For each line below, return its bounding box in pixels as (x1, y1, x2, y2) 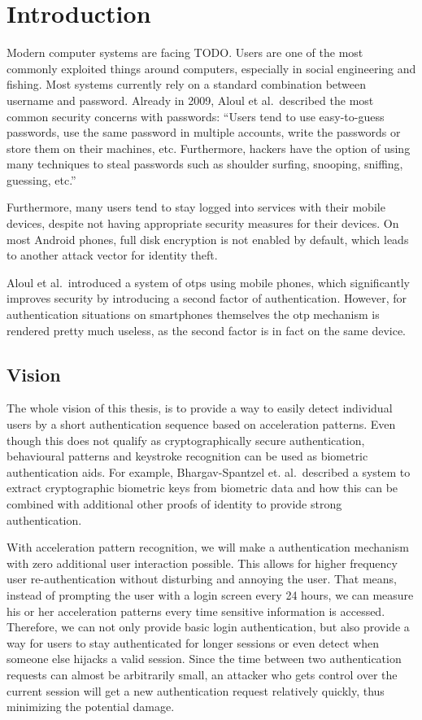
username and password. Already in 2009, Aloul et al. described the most (7, 91, 374, 108)
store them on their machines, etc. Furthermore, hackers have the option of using (7, 139, 411, 156)
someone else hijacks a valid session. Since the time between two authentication (7, 650, 402, 667)
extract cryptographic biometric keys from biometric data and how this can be (7, 479, 398, 496)
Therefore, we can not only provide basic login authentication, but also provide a (7, 618, 410, 635)
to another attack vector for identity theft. (7, 247, 218, 264)
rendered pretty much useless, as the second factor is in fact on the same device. (7, 321, 407, 338)
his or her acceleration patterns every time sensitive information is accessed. (7, 602, 385, 619)
